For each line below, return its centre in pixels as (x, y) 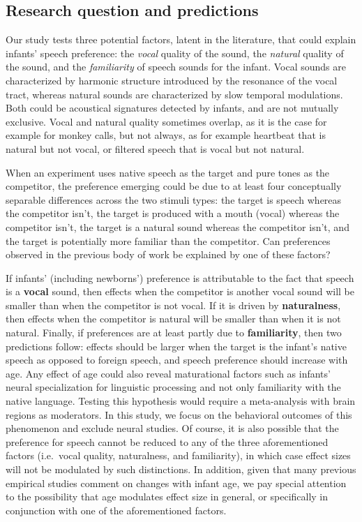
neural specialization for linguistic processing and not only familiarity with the (173, 387)
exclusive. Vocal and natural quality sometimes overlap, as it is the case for (166, 121)
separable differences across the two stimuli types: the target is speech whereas (174, 199)
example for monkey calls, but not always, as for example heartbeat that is (166, 135)
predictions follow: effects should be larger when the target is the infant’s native (176, 346)
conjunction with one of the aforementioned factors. (116, 510)
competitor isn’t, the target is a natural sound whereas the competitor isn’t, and (178, 226)
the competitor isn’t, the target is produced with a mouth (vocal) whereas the (173, 213)
